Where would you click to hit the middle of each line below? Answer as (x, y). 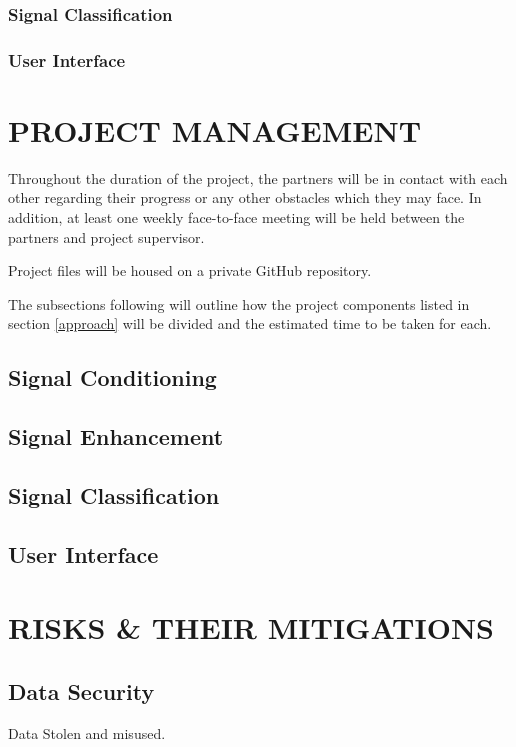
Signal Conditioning (112, 377)
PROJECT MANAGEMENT (215, 129)
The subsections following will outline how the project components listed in (239, 303)
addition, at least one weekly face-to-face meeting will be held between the (236, 217)
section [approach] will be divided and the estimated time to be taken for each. (250, 323)
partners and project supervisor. (106, 236)
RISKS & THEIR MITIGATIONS (251, 627)
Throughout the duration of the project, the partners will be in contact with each (258, 177)
